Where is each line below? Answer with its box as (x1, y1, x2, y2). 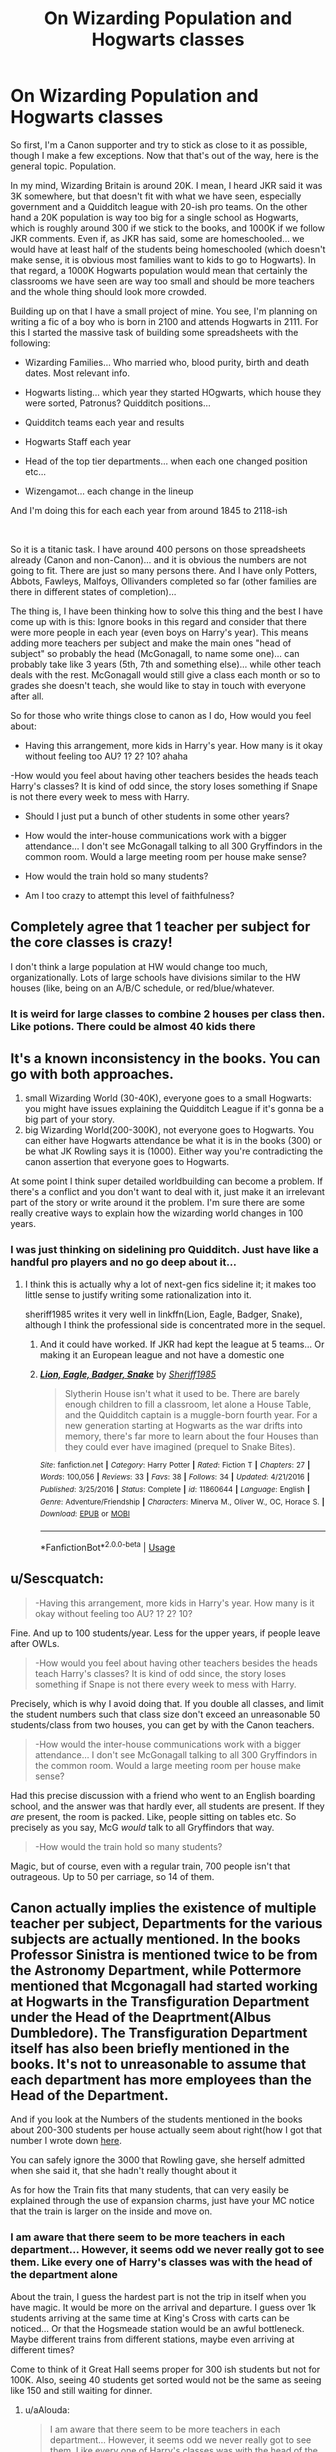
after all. (10, 690, 45, 702)
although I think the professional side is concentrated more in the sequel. (24, 1318, 326, 1331)
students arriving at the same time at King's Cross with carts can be (10, 2312, 290, 2324)
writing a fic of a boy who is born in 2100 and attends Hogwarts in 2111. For (10, 315, 319, 327)
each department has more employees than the (10, 2071, 312, 2088)
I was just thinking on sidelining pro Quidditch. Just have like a (10, 1243, 320, 1257)
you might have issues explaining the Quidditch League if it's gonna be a (24, 1103, 325, 1115)
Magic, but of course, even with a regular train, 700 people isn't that (10, 1860, 291, 1872)
